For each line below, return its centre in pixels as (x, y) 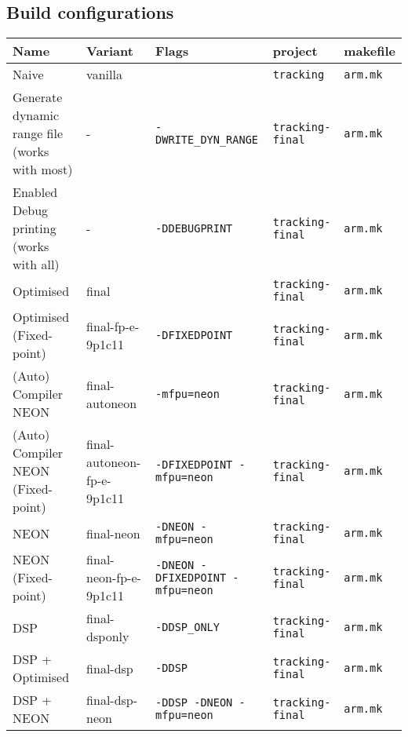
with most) (43, 170)
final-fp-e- (113, 326)
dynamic (36, 115)
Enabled (35, 192)
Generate (38, 97)
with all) (36, 265)
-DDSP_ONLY (188, 628)
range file (38, 133)
